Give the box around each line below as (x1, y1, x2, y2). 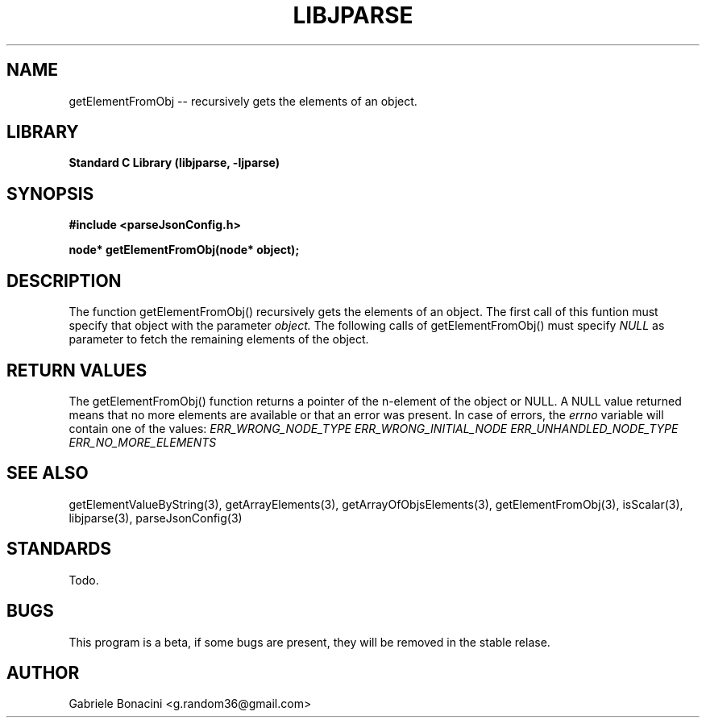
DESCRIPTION (6, 270, 122, 291)
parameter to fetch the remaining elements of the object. (69, 332, 369, 347)
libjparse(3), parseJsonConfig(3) (69, 510, 243, 525)
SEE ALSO (6, 463, 89, 484)
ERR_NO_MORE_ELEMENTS (69, 435, 217, 449)
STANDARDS (6, 539, 112, 560)
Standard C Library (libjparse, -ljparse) (69, 156, 280, 170)
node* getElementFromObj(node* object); (69, 243, 300, 257)
